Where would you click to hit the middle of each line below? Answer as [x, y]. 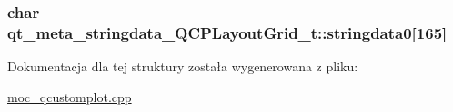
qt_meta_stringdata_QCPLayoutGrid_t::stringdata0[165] [227, 32]
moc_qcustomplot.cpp [70, 96]
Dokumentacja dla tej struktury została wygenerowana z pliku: [183, 66]
